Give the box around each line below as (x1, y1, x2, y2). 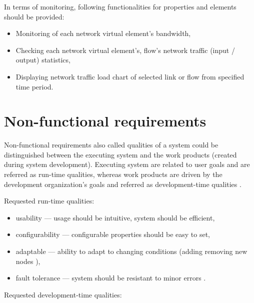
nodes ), (15, 255, 40, 266)
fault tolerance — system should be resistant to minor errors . (15, 272, 206, 283)
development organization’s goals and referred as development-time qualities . (4, 178, 241, 189)
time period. (15, 81, 53, 91)
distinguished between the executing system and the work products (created (4, 149, 237, 159)
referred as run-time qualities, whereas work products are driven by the (4, 169, 222, 179)
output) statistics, (15, 54, 70, 65)
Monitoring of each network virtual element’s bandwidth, (15, 28, 191, 38)
